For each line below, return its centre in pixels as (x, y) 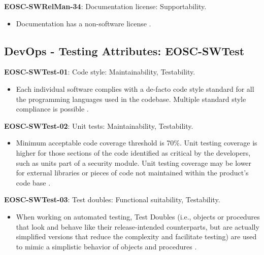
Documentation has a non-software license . (84, 23)
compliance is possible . (52, 109)
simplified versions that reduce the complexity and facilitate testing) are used (136, 236)
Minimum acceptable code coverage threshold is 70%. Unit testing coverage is (137, 143)
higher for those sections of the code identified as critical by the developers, (133, 152)
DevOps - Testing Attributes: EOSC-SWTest (124, 50)
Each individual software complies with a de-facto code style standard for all (135, 88)
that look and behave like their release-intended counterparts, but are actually (138, 226)
